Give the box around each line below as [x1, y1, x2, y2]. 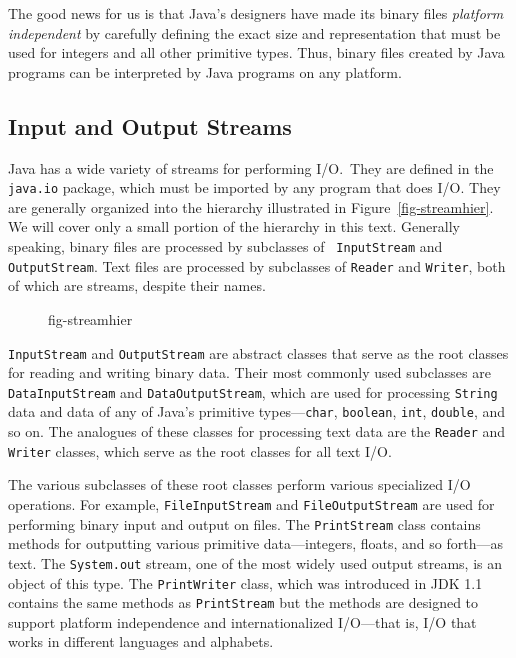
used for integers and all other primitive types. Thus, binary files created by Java [8, 42, 505, 63]
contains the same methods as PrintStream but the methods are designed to [8, 592, 479, 613]
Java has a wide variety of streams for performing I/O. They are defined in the [8, 157, 494, 178]
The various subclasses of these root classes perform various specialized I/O [8, 474, 471, 495]
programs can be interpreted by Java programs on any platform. [8, 61, 402, 82]
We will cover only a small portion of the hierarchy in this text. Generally [8, 216, 460, 237]
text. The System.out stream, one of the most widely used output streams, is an [8, 552, 503, 573]
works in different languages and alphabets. [8, 631, 274, 652]
